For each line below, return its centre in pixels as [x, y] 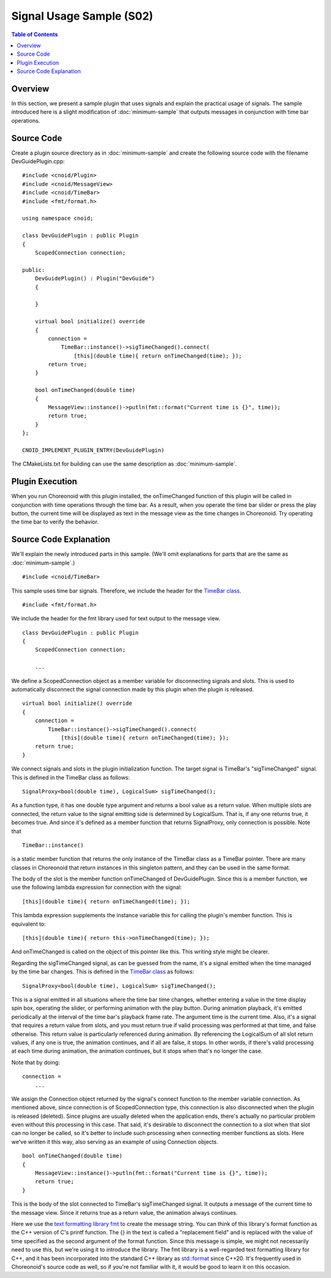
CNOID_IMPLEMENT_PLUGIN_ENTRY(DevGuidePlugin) [93, 450]
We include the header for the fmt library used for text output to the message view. [116, 618]
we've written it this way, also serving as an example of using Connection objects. [115, 1142]
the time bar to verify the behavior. [55, 522]
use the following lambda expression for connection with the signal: [97, 887]
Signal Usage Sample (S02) [82, 16]
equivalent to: [29, 924]
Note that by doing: [36, 1062]
